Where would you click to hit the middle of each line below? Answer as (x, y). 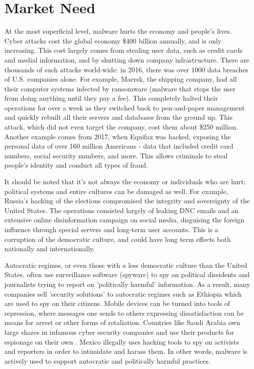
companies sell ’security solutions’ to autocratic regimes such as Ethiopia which (123, 293)
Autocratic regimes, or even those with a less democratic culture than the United (126, 265)
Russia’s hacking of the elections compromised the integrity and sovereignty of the (127, 201)
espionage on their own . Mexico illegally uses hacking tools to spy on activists (122, 341)
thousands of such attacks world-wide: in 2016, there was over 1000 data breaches (127, 69)
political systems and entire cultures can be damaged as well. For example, (116, 191)
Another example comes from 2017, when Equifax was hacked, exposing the (118, 136)
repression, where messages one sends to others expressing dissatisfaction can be (124, 313)
